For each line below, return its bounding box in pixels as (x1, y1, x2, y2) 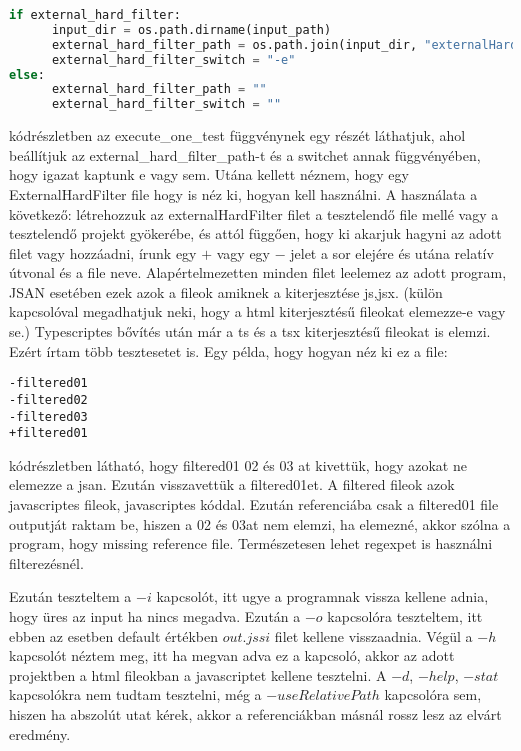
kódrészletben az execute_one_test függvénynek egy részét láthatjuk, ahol (9, 125, 466, 146)
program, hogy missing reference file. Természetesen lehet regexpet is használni (9, 533, 493, 554)
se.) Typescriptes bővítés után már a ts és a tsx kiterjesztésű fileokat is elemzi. (9, 321, 491, 342)
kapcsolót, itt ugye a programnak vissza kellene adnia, (156, 586, 489, 607)
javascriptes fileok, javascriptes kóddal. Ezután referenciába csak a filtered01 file (9, 494, 499, 515)
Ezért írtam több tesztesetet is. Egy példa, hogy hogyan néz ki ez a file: (9, 340, 448, 361)
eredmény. (9, 723, 71, 744)
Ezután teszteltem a (9, 586, 132, 607)
